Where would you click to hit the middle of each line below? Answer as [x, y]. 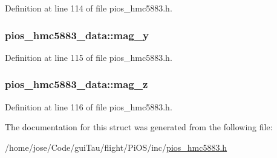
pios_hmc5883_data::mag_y [77, 35]
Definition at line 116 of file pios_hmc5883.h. [89, 106]
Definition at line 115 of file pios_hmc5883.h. [89, 57]
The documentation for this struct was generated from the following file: [139, 127]
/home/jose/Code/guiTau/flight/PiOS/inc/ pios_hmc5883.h [116, 147]
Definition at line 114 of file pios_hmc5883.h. [89, 8]
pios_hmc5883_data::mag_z [77, 84]
